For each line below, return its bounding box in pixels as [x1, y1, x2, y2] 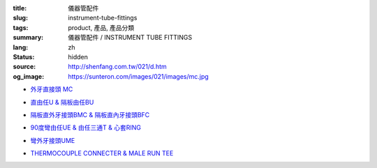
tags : [13, 23, 29, 31]
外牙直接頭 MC [30, 85, 73, 93]
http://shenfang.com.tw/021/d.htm [68, 63, 167, 71]
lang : [13, 43, 29, 52]
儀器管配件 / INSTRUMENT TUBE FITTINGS [68, 33, 192, 42]
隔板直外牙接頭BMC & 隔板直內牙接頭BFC [30, 110, 150, 119]
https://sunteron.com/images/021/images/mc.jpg [68, 72, 209, 80]
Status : [13, 52, 35, 61]
